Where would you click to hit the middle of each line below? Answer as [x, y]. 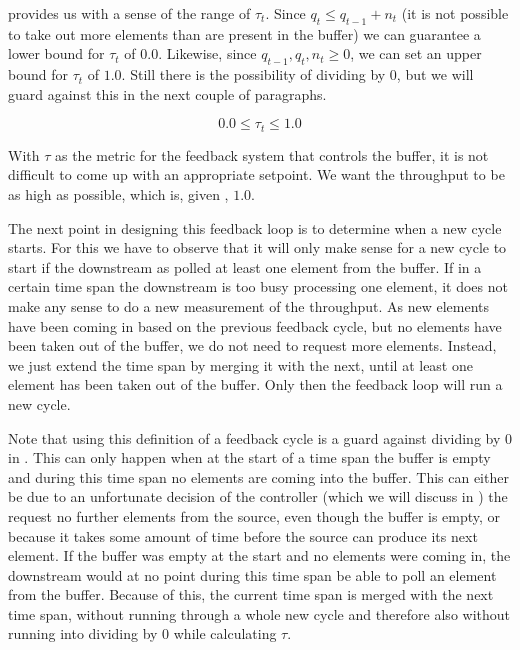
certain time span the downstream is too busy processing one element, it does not [258, 286]
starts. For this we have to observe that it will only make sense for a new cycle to [257, 247]
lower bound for [56, 53]
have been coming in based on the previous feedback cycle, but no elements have [255, 325]
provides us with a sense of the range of [129, 13]
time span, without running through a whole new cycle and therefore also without [259, 613]
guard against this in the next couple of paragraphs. [167, 93]
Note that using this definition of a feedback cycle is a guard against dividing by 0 [260, 437]
